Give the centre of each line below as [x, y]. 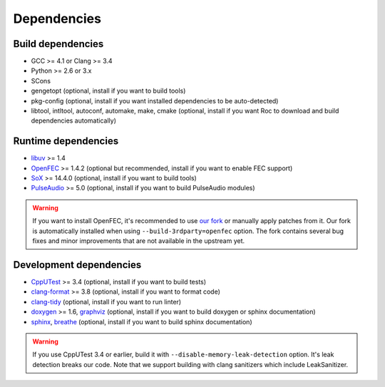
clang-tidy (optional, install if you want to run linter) [106, 301]
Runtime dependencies [66, 141]
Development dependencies [77, 265]
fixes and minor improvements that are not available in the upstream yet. [139, 241]
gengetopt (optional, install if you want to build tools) [108, 91]
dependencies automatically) [74, 120]
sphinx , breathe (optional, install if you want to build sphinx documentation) [142, 321]
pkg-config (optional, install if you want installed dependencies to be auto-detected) [155, 100]
